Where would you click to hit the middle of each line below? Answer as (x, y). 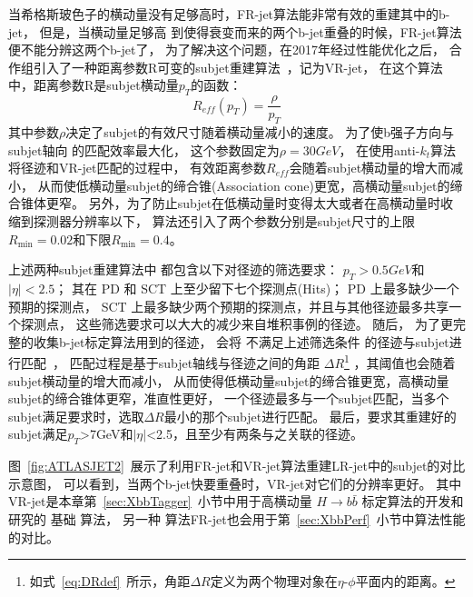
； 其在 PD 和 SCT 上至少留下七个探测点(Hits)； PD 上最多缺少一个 (257, 288)
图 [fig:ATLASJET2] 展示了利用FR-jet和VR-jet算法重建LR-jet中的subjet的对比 (237, 466)
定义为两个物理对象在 (274, 581)
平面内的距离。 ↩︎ (405, 581)
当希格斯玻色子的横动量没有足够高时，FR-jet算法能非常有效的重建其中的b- (229, 14)
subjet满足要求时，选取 (76, 416)
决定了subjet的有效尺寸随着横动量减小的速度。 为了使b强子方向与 (260, 132)
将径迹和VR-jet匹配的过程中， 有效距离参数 (138, 168)
